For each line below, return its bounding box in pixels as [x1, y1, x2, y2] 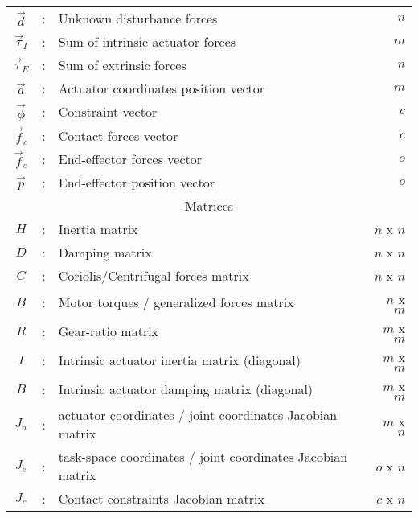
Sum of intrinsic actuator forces [58, 32, 236, 51]
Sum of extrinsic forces [58, 55, 186, 74]
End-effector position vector [58, 173, 215, 192]
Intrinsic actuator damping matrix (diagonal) [58, 379, 313, 398]
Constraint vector [58, 102, 158, 121]
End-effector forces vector [58, 150, 202, 169]
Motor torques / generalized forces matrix [58, 292, 294, 311]
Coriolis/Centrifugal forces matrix [58, 266, 249, 286]
